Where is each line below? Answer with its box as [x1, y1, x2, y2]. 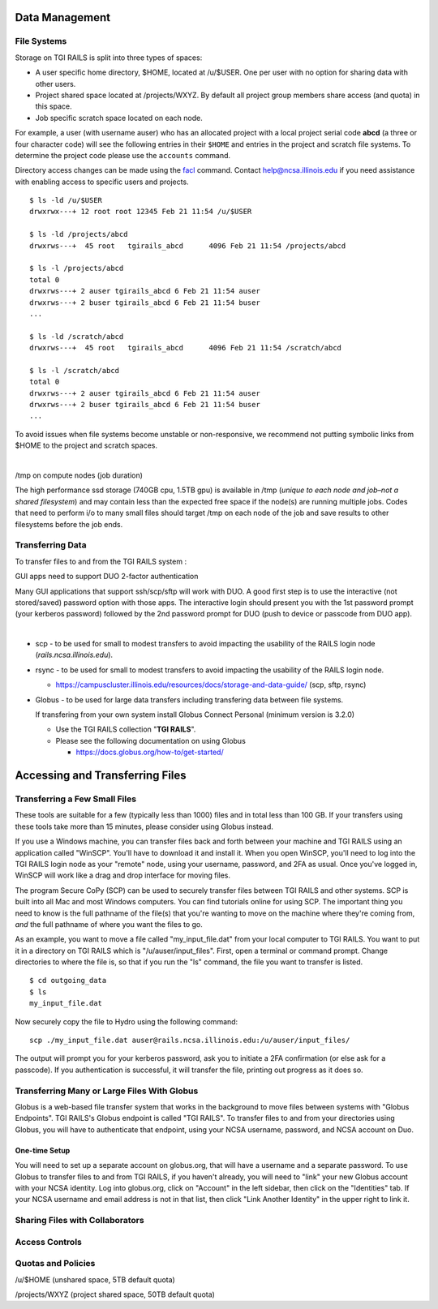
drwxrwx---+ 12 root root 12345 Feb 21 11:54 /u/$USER [29, 207, 252, 217]
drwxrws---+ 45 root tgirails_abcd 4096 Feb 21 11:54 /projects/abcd [29, 241, 346, 251]
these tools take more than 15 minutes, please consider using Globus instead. [15, 822, 273, 831]
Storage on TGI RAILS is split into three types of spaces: [15, 53, 203, 62]
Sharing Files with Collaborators [15, 1215, 145, 1226]
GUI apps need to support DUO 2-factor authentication [15, 572, 199, 582]
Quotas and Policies [15, 1258, 96, 1269]
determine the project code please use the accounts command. [15, 150, 231, 160]
